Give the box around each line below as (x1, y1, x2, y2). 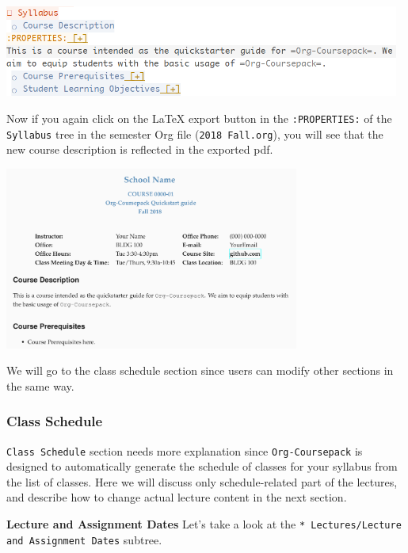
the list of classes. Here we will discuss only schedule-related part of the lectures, (6, 473, 398, 490)
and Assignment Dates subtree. (6, 531, 162, 547)
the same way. (6, 377, 74, 394)
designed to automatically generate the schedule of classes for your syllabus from (6, 458, 398, 475)
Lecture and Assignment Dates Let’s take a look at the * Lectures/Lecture (6, 516, 402, 532)
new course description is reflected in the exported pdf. (6, 141, 273, 158)
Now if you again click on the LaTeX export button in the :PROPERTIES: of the (6, 109, 392, 126)
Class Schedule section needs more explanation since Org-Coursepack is (6, 442, 363, 459)
